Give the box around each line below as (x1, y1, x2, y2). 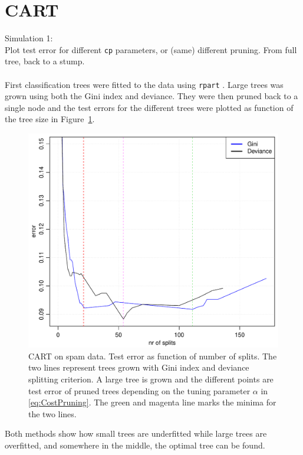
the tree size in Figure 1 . (5, 113, 95, 125)
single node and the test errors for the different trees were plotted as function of (5, 101, 294, 113)
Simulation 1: (5, 32, 53, 44)
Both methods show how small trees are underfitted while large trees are (5, 427, 267, 440)
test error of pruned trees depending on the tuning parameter (28, 384, 251, 397)
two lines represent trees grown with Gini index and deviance (28, 361, 249, 374)
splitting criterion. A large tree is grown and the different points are (28, 372, 274, 385)
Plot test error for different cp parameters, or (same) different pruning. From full (5, 43, 297, 55)
